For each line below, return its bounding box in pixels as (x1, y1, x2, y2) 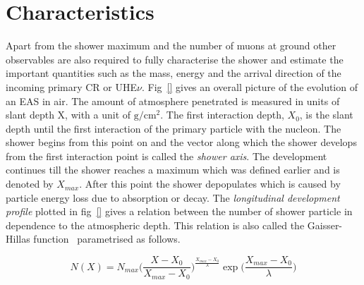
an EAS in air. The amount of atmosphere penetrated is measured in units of (6, 93, 340, 108)
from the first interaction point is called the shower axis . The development (6, 148, 327, 163)
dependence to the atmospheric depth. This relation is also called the (6, 217, 305, 232)
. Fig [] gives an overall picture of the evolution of (141, 79, 358, 94)
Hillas (6, 231, 30, 246)
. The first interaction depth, (160, 107, 284, 122)
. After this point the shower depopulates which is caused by (79, 176, 341, 191)
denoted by (6, 176, 54, 191)
